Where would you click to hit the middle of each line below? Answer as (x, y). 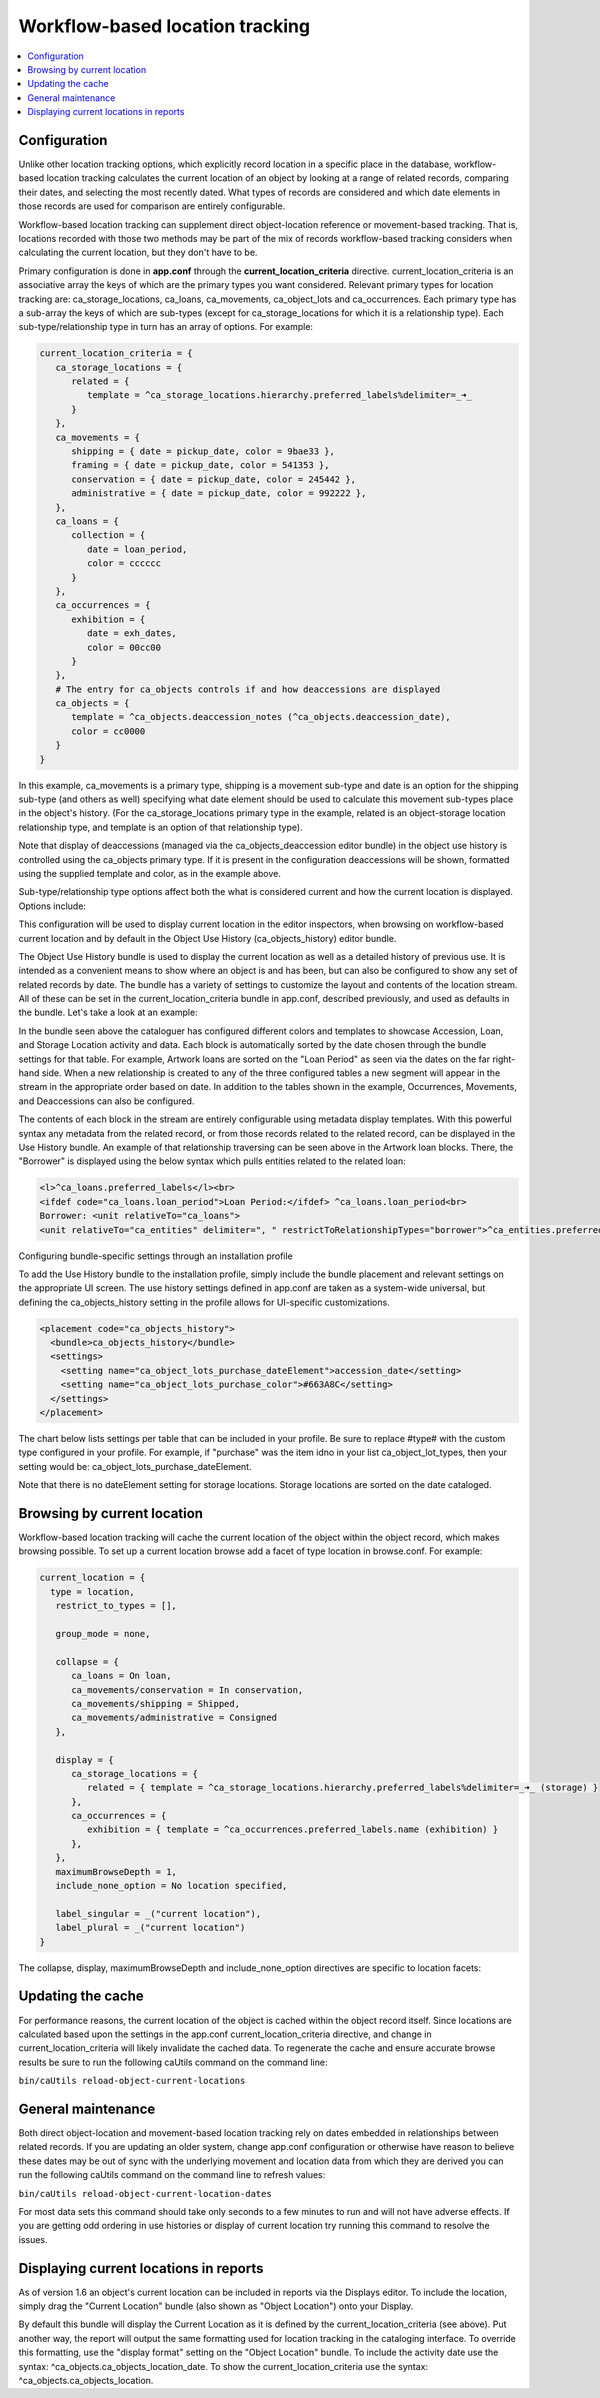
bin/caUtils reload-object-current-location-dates (145, 2193)
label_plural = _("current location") (150, 1928)
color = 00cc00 (124, 647)
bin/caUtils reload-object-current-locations (132, 2081)
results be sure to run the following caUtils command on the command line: (173, 2062)
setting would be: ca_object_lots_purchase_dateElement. (135, 1466)
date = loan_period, (137, 549)
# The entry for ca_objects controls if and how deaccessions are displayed (248, 689)
